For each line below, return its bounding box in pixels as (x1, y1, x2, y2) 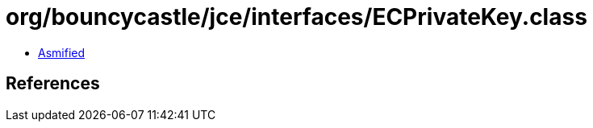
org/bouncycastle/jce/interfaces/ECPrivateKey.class (6, 3, 587, 31)
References (6, 73, 100, 94)
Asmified (38, 45, 86, 60)
